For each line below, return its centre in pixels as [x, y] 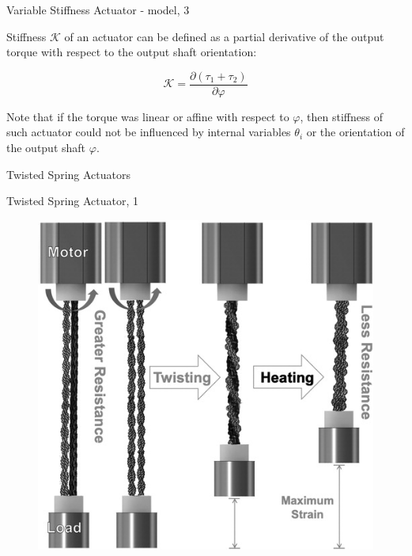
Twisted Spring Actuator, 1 [73, 201]
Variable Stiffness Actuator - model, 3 [98, 10]
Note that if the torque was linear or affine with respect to [148, 116]
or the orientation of [355, 132]
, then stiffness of [341, 116]
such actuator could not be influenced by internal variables [149, 132]
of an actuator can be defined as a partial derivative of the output [224, 36]
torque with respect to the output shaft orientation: [132, 52]
